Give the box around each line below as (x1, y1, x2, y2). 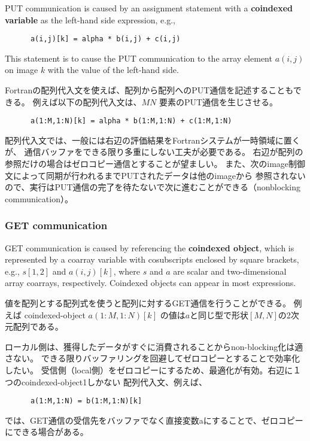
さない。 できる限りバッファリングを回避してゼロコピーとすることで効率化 (5, 352, 300, 364)
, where (113, 264, 140, 277)
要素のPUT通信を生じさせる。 (159, 95, 278, 108)
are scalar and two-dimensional (173, 264, 287, 277)
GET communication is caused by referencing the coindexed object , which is (5, 241, 294, 254)
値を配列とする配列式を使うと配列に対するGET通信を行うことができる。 (5, 297, 291, 309)
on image (5, 63, 38, 76)
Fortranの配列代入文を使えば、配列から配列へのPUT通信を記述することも (5, 84, 293, 96)
